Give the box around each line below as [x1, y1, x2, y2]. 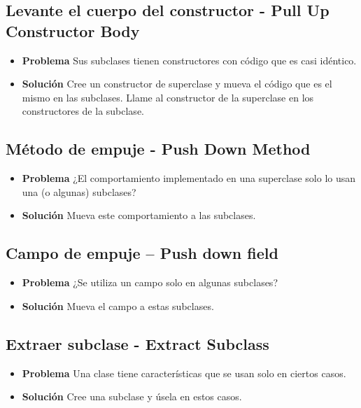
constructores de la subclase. [22, 104, 144, 118]
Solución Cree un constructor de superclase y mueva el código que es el [22, 76, 332, 91]
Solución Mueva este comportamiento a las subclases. [22, 208, 256, 223]
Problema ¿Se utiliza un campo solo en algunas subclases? [22, 275, 278, 290]
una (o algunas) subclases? [22, 184, 136, 199]
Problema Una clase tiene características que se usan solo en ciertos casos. [22, 365, 346, 380]
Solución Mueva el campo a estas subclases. [22, 298, 214, 313]
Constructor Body [6, 20, 140, 41]
